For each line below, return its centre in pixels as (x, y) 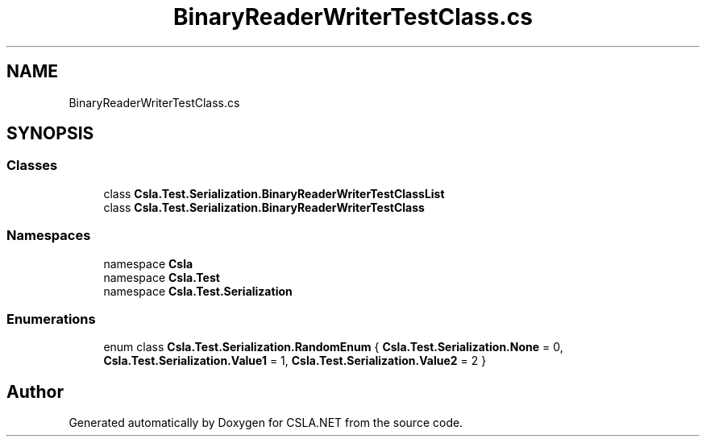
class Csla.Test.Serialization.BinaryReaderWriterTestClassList (274, 193)
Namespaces (49, 236)
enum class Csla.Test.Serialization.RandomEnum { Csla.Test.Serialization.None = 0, (333, 347)
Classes (32, 166)
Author (35, 391)
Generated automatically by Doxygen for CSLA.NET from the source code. (266, 423)
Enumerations (51, 319)
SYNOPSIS (50, 134)
